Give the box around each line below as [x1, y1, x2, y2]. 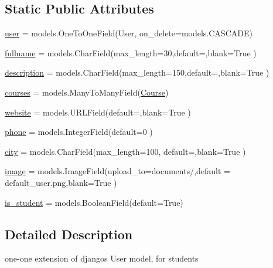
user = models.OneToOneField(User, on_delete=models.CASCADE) [5, 27, 252, 39]
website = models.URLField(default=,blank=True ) [5, 106, 191, 118]
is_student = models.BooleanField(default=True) [5, 196, 183, 208]
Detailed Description [5, 225, 133, 243]
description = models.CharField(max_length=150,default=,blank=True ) [5, 66, 269, 79]
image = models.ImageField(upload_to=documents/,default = [5, 165, 230, 177]
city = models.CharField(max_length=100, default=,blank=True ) [5, 145, 246, 157]
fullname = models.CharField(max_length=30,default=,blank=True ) [5, 46, 257, 59]
